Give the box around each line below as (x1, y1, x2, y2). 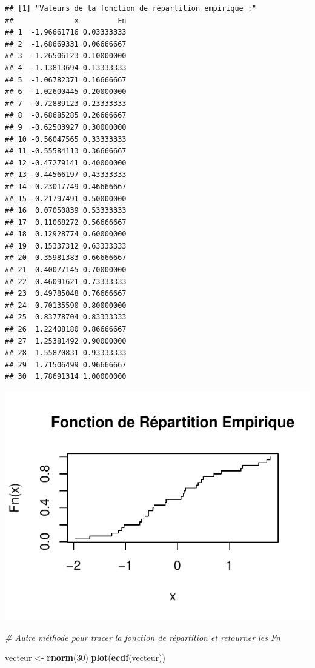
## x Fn (5, 16, 127, 25)
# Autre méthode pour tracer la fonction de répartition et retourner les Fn (5, 630, 280, 643)
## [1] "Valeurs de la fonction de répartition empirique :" (5, 4, 257, 13)
